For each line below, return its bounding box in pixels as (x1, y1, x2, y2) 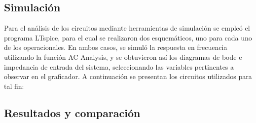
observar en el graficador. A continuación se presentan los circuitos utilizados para (4, 71, 252, 82)
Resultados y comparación (4, 105, 141, 120)
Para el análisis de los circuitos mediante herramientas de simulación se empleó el (4, 23, 250, 33)
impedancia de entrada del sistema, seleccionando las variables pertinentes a (4, 61, 234, 72)
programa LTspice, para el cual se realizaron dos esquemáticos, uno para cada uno (4, 32, 252, 42)
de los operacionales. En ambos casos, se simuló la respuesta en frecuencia (4, 42, 227, 52)
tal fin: (4, 81, 24, 91)
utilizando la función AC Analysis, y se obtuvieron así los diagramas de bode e (4, 51, 242, 62)
